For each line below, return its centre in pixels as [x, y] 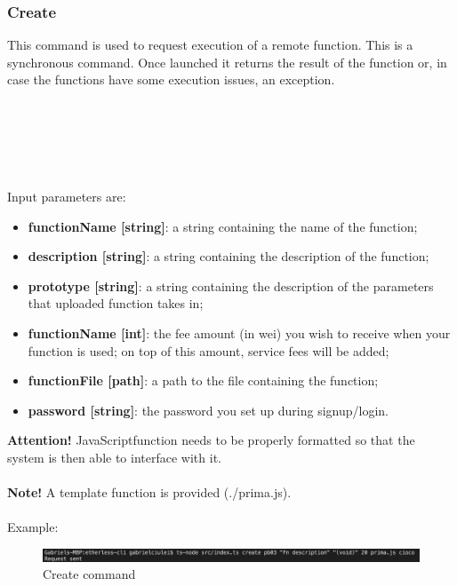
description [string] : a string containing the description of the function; [228, 256]
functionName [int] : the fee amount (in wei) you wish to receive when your [239, 333]
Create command [89, 574]
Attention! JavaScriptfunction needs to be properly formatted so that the [211, 440]
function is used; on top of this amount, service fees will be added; [208, 350]
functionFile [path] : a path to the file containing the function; [203, 380]
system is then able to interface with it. [114, 457]
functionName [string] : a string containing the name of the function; [223, 226]
